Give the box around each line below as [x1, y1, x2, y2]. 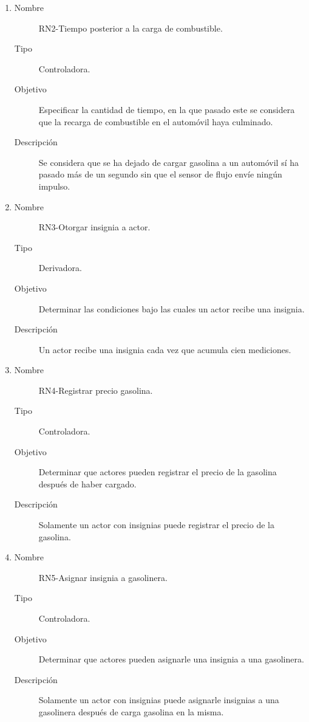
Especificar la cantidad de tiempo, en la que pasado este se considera [38, 103, 295, 115]
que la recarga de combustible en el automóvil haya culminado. [38, 115, 273, 128]
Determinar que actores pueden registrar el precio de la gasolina [38, 466, 277, 478]
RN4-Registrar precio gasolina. [38, 383, 153, 396]
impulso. [38, 179, 70, 192]
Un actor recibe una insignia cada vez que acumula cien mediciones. [38, 343, 291, 356]
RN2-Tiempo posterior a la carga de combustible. [38, 21, 223, 34]
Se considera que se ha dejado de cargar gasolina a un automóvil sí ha [38, 156, 299, 168]
